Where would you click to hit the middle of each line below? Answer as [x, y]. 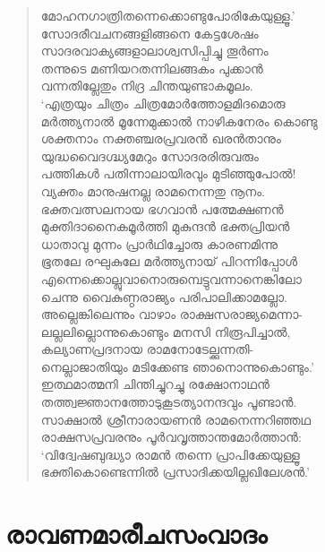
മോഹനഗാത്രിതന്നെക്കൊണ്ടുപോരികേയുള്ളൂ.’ [168, 15]
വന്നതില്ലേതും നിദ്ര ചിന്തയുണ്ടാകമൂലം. [147, 86]
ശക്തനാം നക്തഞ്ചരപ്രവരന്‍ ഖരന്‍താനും [161, 138]
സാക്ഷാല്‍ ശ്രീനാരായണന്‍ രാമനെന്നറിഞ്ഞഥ [176, 419]
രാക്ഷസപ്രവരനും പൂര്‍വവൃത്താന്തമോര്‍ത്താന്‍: [171, 437]
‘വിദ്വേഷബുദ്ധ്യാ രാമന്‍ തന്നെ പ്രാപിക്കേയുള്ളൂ [170, 454]
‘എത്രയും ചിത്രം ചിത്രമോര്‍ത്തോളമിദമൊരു [163, 103]
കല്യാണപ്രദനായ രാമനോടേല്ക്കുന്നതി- [147, 349]
